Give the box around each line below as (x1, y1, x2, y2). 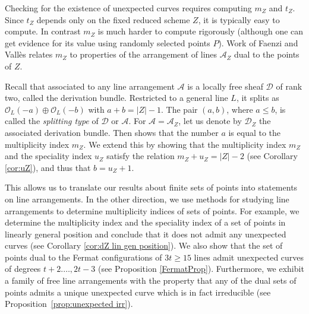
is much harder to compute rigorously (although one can (97, 25, 304, 37)
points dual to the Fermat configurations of (5, 250, 162, 263)
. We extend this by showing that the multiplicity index (83, 138, 286, 150)
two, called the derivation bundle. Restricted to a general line (5, 91, 228, 104)
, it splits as (236, 91, 279, 104)
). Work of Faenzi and (218, 36, 298, 49)
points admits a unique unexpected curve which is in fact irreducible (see (5, 286, 271, 298)
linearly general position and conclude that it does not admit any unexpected (5, 227, 286, 240)
